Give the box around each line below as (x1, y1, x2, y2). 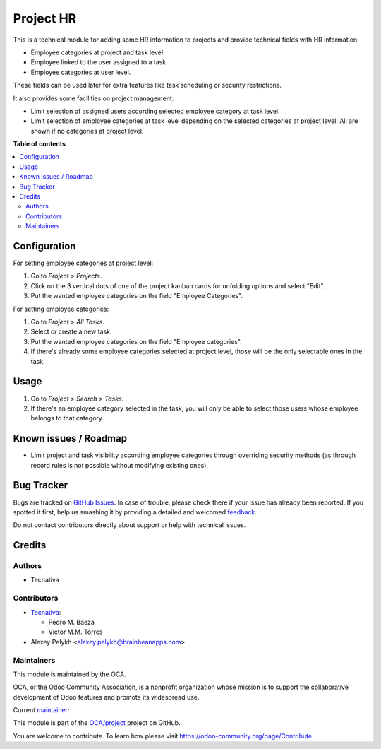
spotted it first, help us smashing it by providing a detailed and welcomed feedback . (13, 507, 258, 516)
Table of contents (13, 140, 66, 148)
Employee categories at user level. (30, 68, 131, 76)
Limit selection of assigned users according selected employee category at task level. (30, 107, 280, 115)
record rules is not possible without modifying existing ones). (30, 461, 208, 469)
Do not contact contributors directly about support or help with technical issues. (13, 521, 246, 529)
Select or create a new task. (30, 327, 112, 336)
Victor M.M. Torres (48, 627, 103, 636)
